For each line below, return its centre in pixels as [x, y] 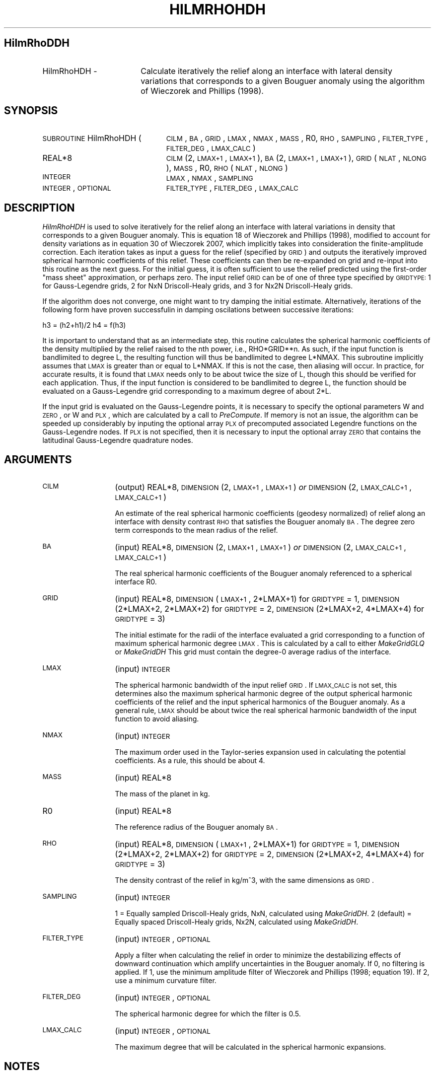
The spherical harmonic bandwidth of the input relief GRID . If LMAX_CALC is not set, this [256, 685]
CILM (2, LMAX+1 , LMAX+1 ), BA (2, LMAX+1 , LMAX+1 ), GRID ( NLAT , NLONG [296, 158]
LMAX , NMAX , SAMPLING [210, 178]
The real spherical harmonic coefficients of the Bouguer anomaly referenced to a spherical [263, 573]
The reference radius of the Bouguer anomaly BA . [196, 827]
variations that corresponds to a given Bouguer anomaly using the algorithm [283, 81]
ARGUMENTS [38, 459]
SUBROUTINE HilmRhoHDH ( [92, 138]
